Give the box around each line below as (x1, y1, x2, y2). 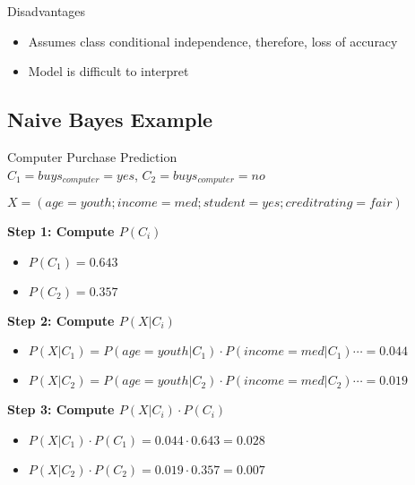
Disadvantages (7, 2, 86, 20)
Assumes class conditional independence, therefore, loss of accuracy (28, 31, 398, 50)
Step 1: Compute (7, 222, 115, 241)
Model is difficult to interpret (28, 62, 189, 81)
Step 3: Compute (7, 400, 115, 419)
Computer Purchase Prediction (7, 147, 177, 166)
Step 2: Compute (7, 311, 115, 329)
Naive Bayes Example (7, 106, 213, 133)
